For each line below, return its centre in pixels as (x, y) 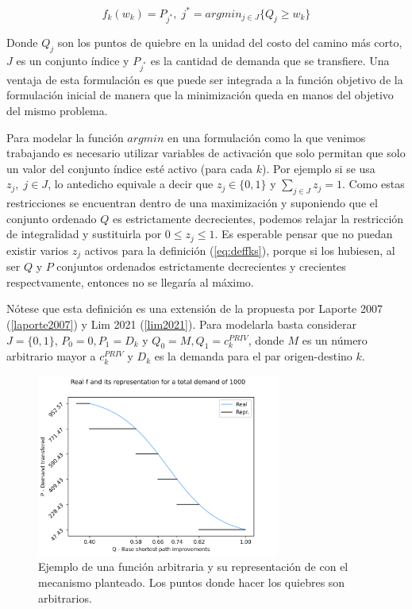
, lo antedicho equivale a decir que (131, 184)
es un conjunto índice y (73, 61)
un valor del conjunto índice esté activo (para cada (130, 168)
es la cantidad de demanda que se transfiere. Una (270, 61)
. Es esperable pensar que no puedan (304, 234)
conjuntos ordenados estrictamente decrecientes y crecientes (201, 266)
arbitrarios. (65, 597)
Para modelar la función (65, 137)
